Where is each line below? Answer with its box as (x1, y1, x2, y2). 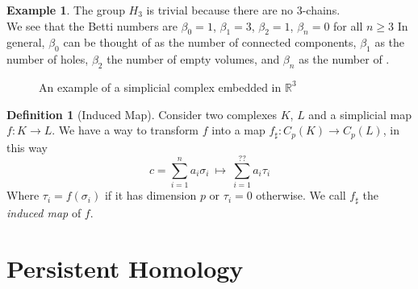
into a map (211, 122, 265, 138)
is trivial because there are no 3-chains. (146, 2, 341, 18)
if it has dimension (104, 187, 197, 204)
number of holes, (6, 51, 89, 68)
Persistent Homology (6, 251, 244, 284)
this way (6, 138, 48, 155)
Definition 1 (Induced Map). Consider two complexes (6, 105, 278, 122)
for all (333, 17, 363, 34)
